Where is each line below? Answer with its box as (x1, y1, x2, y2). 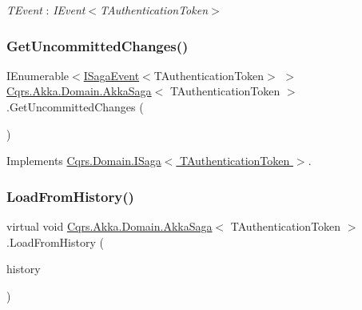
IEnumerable (6, 66, 70, 83)
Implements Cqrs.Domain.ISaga (6, 152, 161, 169)
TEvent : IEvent (6, 2, 86, 18)
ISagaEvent (83, 66, 140, 83)
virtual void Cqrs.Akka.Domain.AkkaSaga (6, 218, 213, 234)
